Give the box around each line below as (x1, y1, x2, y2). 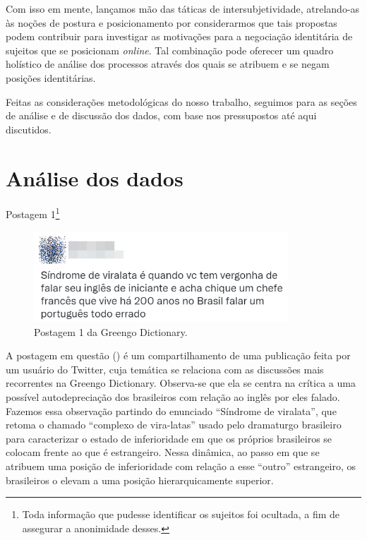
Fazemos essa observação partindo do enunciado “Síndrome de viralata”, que (6, 403, 337, 418)
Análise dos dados (6, 163, 183, 192)
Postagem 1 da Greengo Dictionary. (34, 324, 188, 339)
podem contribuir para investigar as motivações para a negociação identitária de (6, 29, 353, 44)
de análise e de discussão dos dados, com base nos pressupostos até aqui (6, 108, 317, 123)
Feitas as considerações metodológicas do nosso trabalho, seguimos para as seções (6, 94, 357, 109)
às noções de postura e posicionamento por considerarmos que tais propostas (6, 15, 337, 30)
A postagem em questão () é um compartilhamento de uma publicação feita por (6, 348, 351, 363)
